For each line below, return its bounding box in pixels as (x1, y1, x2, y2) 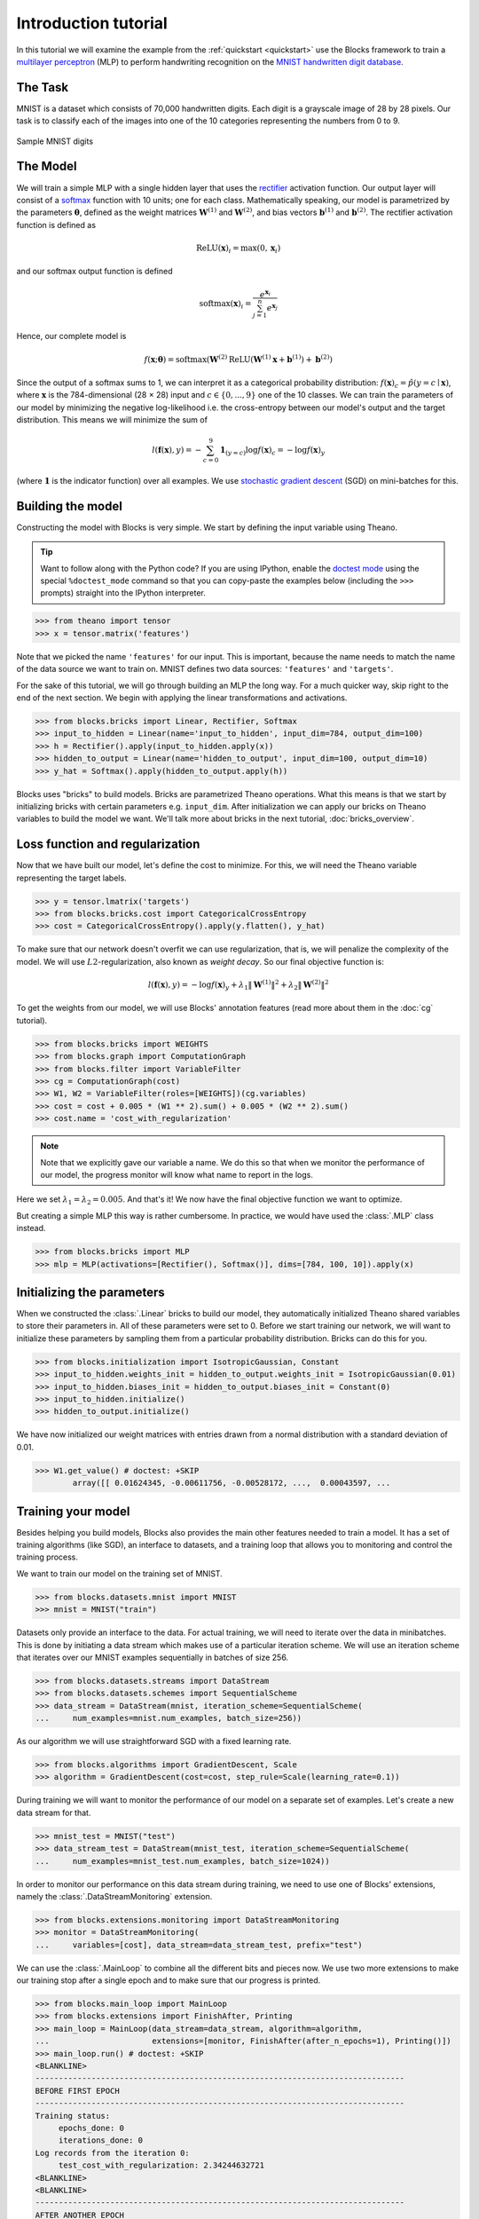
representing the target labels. (16, 873, 128, 883)
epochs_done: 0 (58, 2122, 124, 2133)
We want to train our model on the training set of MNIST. (16, 1568, 224, 1579)
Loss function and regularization (16, 837, 200, 852)
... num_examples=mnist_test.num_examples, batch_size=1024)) (35, 1856, 330, 1866)
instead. (16, 1223, 46, 1234)
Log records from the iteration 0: (35, 2148, 190, 2158)
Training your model (16, 1504, 130, 1519)
